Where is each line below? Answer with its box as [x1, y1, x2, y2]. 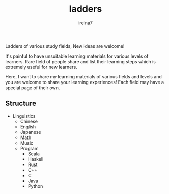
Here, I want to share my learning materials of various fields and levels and [5, 73, 162, 79]
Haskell [27, 156, 44, 162]
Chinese [20, 118, 38, 124]
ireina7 [78, 20, 93, 26]
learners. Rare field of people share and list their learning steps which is [5, 58, 156, 64]
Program [20, 145, 39, 151]
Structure [5, 99, 37, 108]
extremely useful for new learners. [5, 64, 77, 70]
